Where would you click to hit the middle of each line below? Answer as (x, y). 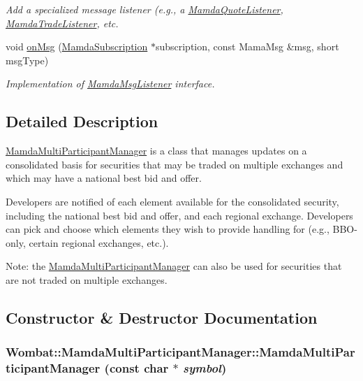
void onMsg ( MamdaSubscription (77, 46)
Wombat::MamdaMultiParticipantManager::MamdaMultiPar (180, 352)
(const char (136, 368)
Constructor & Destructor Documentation (162, 317)
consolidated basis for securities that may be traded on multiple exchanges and (175, 164)
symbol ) (205, 368)
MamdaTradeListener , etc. (62, 23)
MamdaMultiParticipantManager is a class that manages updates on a (156, 151)
